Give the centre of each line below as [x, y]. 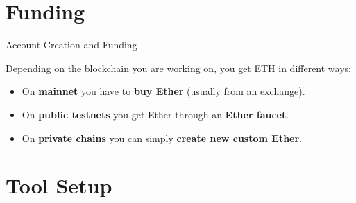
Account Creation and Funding [71, 45]
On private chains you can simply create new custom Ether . [162, 138]
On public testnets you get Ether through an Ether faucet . [155, 114]
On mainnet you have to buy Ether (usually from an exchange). [163, 91]
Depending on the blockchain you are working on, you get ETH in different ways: [178, 68]
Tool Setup [59, 185]
